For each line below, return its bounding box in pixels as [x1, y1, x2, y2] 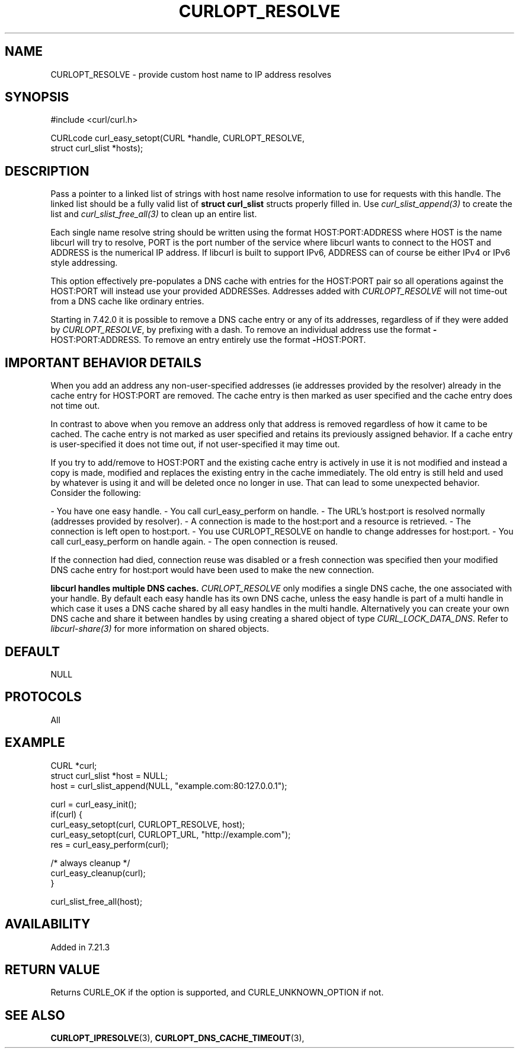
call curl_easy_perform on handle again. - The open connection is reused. [50, 536, 338, 547]
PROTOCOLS [5, 689, 82, 705]
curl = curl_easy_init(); [50, 799, 137, 809]
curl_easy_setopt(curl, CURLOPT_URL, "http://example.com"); [50, 829, 291, 839]
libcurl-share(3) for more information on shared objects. [50, 623, 269, 634]
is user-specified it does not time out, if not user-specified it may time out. [50, 439, 340, 450]
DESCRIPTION [5, 163, 89, 179]
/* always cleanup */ [50, 857, 130, 868]
